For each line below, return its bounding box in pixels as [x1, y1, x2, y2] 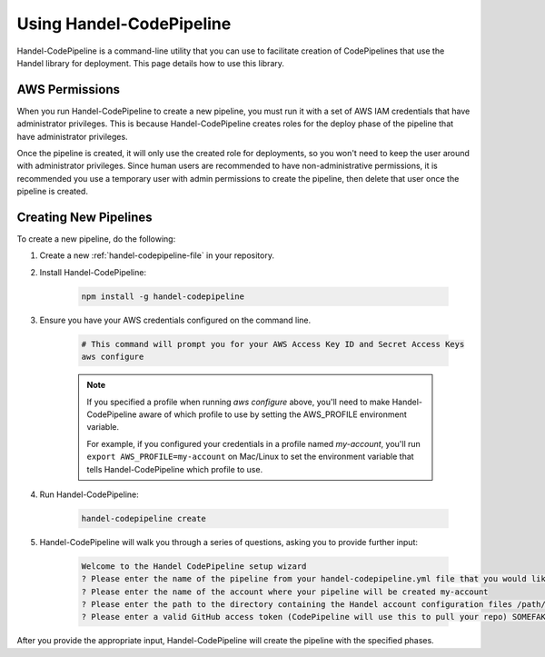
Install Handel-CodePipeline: [39, 266, 147, 277]
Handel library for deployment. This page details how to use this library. [16, 57, 285, 68]
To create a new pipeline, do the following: [16, 234, 176, 244]
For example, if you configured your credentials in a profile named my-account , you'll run [86, 438, 421, 449]
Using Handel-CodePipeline [16, 14, 232, 34]
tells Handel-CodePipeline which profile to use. [86, 463, 263, 474]
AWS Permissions [16, 82, 120, 97]
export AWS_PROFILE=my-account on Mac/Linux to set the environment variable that [86, 451, 414, 463]
